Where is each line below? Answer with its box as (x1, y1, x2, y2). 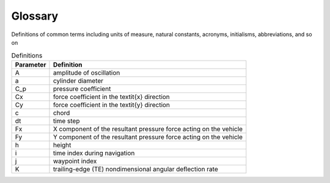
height (53, 141, 71, 149)
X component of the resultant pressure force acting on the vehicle (53, 124, 243, 133)
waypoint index (53, 157, 97, 165)
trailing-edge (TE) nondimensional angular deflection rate (53, 165, 218, 173)
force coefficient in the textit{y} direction (53, 100, 170, 109)
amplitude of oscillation (53, 68, 120, 77)
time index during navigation (53, 149, 135, 157)
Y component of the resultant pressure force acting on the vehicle (53, 132, 243, 141)
